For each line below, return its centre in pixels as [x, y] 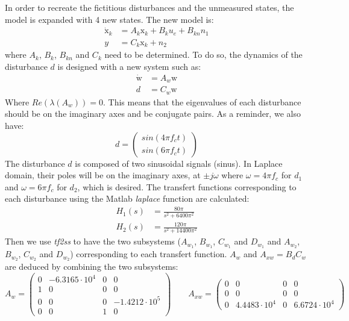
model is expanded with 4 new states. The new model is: [109, 19]
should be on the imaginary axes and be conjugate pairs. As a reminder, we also [153, 114]
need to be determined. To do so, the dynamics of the [203, 55]
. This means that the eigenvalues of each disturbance [202, 101]
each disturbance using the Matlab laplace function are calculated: [127, 198]
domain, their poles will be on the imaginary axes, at [103, 175]
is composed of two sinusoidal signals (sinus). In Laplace [179, 163]
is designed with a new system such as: [129, 66]
